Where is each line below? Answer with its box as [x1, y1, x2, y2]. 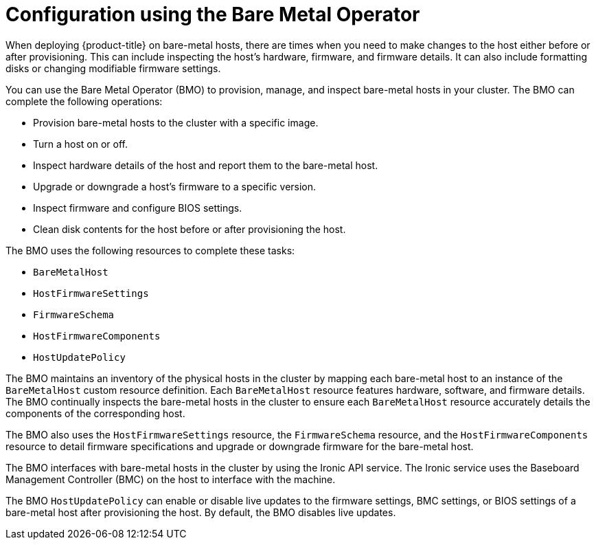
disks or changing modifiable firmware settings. [5, 62, 221, 74]
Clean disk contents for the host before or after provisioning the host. [33, 223, 346, 235]
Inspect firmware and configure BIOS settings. [33, 201, 242, 214]
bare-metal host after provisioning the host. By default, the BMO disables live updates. [5, 506, 396, 518]
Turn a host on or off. [33, 137, 128, 150]
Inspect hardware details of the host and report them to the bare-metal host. [33, 159, 378, 171]
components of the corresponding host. [5, 407, 185, 419]
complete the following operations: [5, 95, 163, 107]
